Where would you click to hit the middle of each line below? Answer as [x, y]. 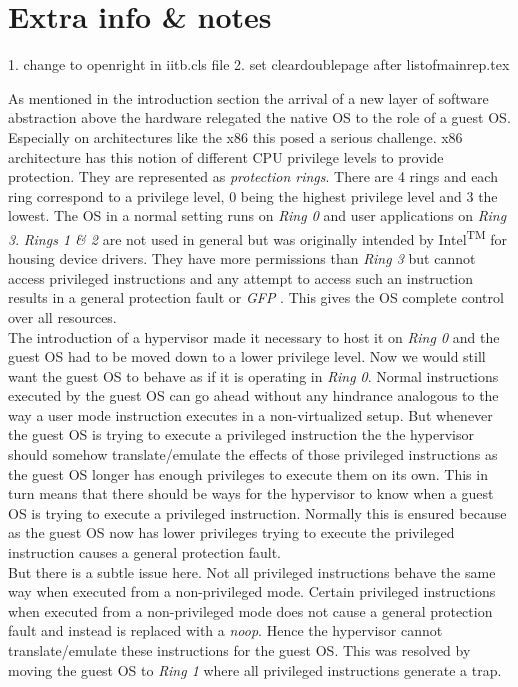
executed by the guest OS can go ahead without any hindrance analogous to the [253, 395]
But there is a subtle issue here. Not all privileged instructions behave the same [252, 571]
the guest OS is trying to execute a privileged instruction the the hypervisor [241, 434]
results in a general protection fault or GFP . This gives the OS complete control [256, 297]
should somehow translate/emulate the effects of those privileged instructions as [253, 454]
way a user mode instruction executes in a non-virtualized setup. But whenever [250, 414]
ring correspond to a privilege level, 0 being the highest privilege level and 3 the [253, 195]
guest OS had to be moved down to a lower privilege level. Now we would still [247, 356]
